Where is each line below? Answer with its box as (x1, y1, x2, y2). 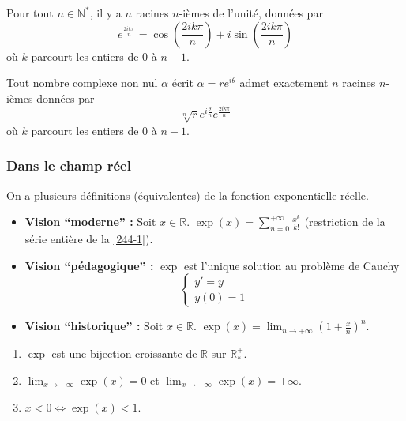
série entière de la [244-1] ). (24, 230, 153, 246)
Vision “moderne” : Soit (24, 213, 156, 230)
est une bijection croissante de (51, 344, 197, 361)
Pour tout (6, 5, 54, 21)
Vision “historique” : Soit (24, 318, 164, 334)
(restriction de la (304, 213, 385, 230)
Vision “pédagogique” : (24, 257, 154, 273)
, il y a (89, 5, 122, 21)
